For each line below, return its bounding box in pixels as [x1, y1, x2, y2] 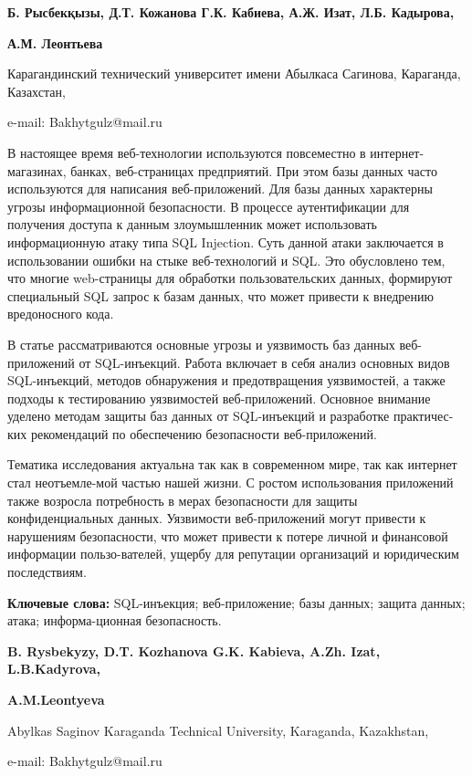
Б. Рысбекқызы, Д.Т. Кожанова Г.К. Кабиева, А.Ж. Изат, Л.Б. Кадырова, [7, 3, 455, 21]
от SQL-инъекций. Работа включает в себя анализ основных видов [79, 352, 450, 372]
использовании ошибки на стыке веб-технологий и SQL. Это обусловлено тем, [7, 250, 446, 269]
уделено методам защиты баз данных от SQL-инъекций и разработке [7, 406, 390, 425]
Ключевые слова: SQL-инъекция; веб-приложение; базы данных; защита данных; [7, 592, 466, 612]
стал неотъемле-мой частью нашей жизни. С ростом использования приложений [7, 473, 454, 492]
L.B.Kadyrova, [7, 659, 101, 678]
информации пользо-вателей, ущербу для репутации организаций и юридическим [7, 544, 459, 563]
